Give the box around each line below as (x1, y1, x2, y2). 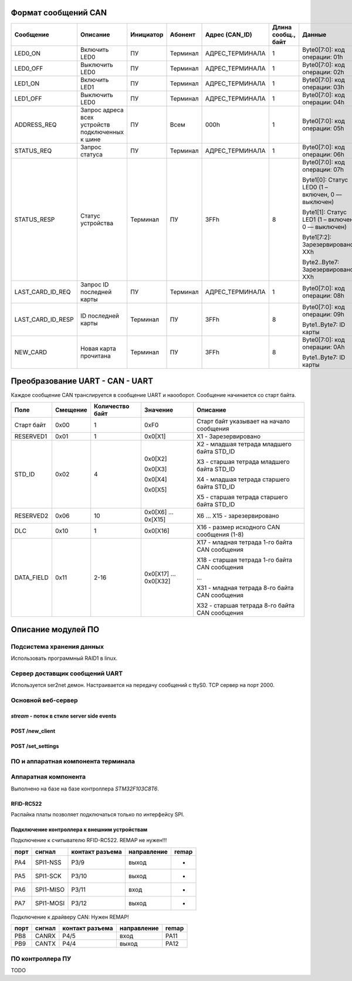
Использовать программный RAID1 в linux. (11, 655, 118, 662)
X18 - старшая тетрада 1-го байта (197, 556, 293, 564)
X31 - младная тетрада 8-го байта (197, 584, 294, 592)
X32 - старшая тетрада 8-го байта (197, 602, 295, 610)
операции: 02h (302, 68, 344, 76)
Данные (302, 30, 327, 38)
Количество (94, 402, 130, 411)
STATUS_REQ (14, 146, 52, 155)
